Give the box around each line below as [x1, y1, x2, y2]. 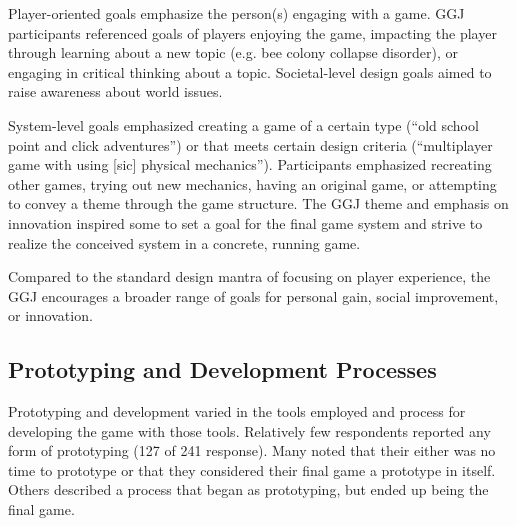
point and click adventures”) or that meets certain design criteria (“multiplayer [8, 134, 493, 155]
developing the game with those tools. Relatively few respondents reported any [8, 420, 491, 441]
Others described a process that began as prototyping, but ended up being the [8, 479, 489, 500]
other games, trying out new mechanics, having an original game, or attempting [8, 173, 497, 194]
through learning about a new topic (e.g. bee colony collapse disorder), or [8, 42, 458, 63]
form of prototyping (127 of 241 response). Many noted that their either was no [8, 440, 496, 461]
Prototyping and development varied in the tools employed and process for [8, 401, 466, 422]
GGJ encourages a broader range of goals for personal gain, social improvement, [8, 285, 499, 306]
